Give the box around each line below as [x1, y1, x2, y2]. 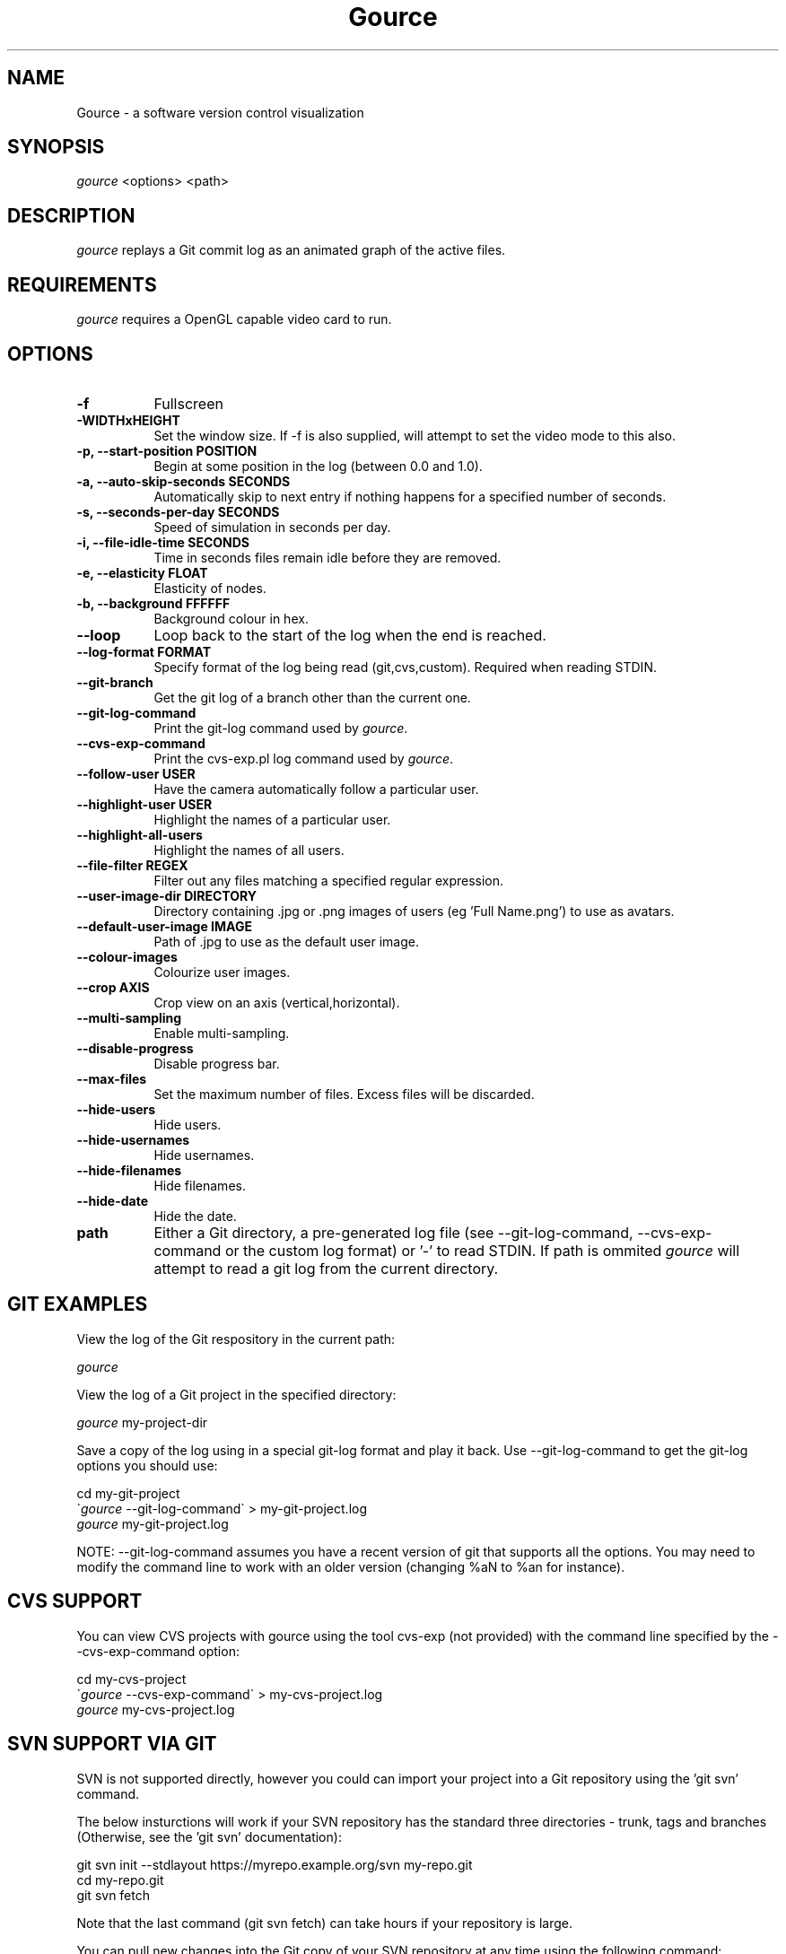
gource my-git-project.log [76, 1515, 229, 1531]
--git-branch [76, 674, 153, 690]
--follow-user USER [76, 765, 196, 781]
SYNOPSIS [7, 135, 105, 159]
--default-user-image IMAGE [76, 918, 252, 934]
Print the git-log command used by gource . [153, 720, 408, 736]
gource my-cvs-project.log [76, 1701, 235, 1717]
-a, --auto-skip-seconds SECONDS [76, 473, 291, 489]
